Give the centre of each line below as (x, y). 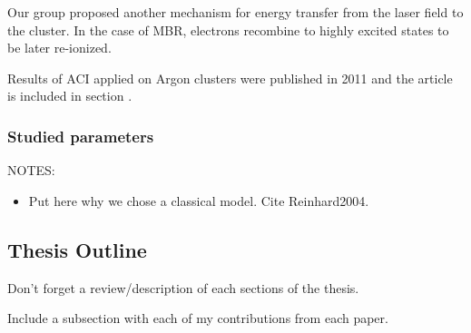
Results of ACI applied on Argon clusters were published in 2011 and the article (230, 78)
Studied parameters (81, 136)
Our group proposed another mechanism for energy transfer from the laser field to (235, 12)
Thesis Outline (77, 249)
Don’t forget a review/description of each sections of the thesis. (183, 287)
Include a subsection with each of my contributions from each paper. (198, 318)
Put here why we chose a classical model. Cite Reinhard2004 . (199, 200)
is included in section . (70, 96)
